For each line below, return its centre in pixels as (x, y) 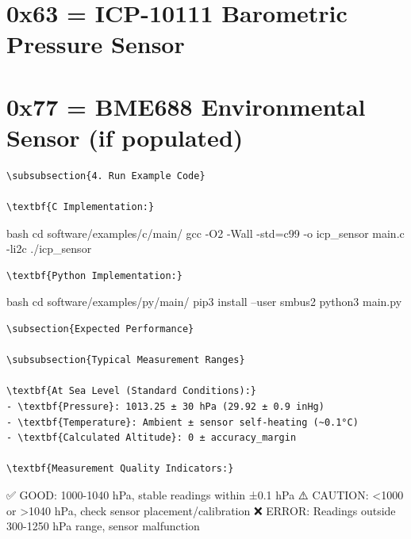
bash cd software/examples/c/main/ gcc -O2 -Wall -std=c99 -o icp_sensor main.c (205, 233)
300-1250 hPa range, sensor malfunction (103, 526)
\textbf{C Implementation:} (81, 207)
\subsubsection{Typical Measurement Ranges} (126, 360)
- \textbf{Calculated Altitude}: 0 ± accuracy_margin (152, 438)
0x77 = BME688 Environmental (186, 106)
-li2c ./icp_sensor (49, 248)
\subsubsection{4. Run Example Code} (106, 176)
